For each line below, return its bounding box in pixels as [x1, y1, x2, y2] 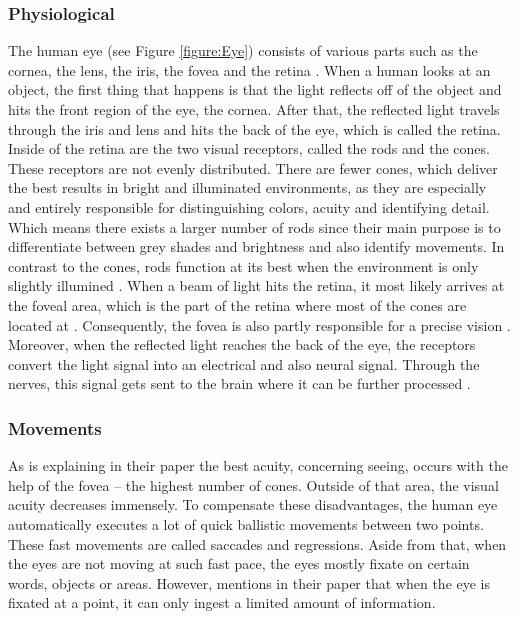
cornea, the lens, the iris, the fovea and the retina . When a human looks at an [8, 59, 491, 80]
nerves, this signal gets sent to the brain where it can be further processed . [8, 373, 471, 394]
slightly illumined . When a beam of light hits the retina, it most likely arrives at [8, 275, 505, 296]
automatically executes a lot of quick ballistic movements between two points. [8, 513, 484, 534]
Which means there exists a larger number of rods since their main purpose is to [8, 216, 501, 237]
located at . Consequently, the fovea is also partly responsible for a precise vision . [8, 314, 511, 335]
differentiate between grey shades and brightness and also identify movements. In [8, 236, 505, 257]
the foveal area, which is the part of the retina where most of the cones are [8, 294, 467, 315]
